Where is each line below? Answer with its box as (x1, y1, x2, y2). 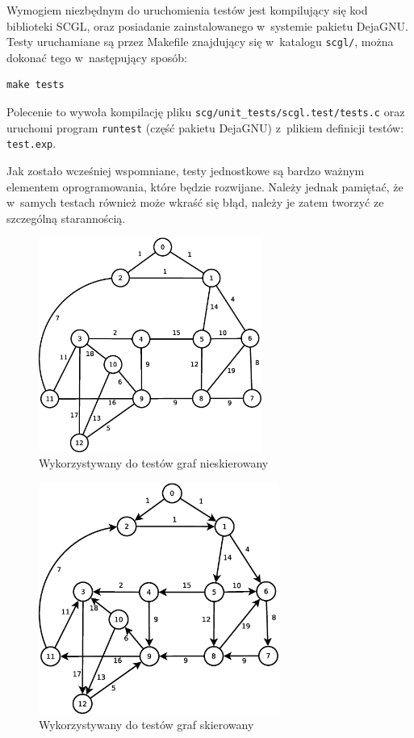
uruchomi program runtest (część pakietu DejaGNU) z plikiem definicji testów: (6, 119, 404, 136)
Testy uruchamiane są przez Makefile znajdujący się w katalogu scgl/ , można (6, 33, 394, 50)
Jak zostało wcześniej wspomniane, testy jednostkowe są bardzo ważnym (6, 162, 365, 178)
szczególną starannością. (6, 209, 126, 226)
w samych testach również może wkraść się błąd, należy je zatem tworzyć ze (6, 194, 384, 211)
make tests (6, 79, 65, 91)
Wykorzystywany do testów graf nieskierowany (39, 455, 269, 472)
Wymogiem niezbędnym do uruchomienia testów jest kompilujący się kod (6, 2, 368, 18)
